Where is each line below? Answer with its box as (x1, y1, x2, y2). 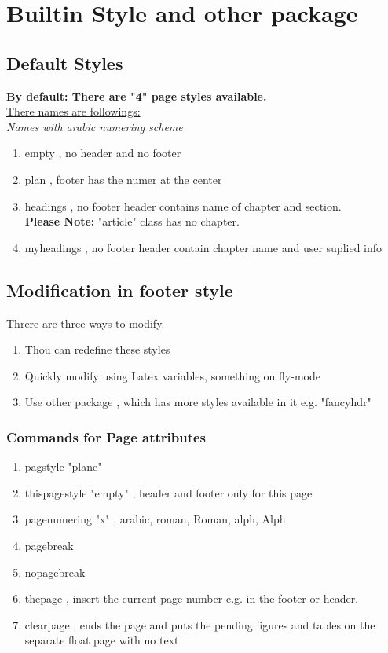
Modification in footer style (6, 277, 233, 302)
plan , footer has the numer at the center (24, 171, 222, 187)
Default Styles (6, 50, 123, 75)
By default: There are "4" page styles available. (6, 87, 267, 104)
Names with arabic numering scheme (6, 118, 183, 134)
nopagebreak (24, 563, 86, 580)
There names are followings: (6, 103, 141, 119)
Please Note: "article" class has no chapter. (24, 213, 240, 229)
